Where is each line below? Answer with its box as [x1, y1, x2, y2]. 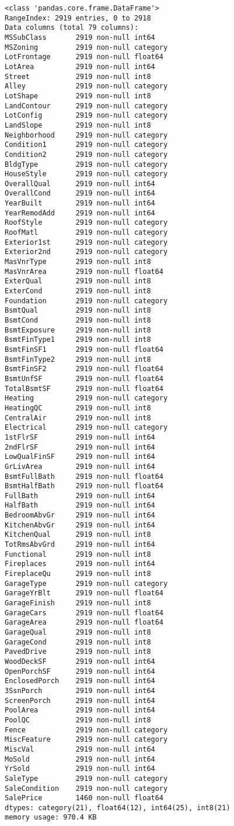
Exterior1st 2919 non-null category [5, 238, 168, 246]
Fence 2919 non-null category [5, 725, 168, 734]
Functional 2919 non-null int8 [5, 550, 151, 558]
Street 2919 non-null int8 [5, 72, 151, 81]
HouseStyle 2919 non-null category [5, 170, 168, 179]
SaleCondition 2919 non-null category [5, 784, 168, 793]
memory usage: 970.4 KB [5, 813, 97, 822]
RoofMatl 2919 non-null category [5, 228, 168, 237]
